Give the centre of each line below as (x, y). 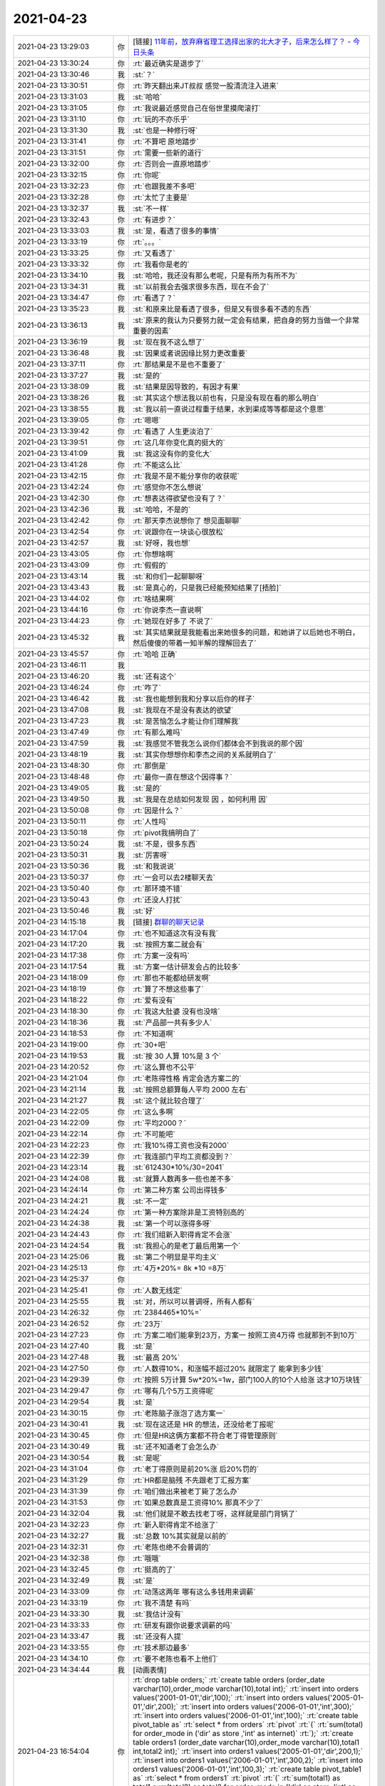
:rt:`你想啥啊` (154, 554)
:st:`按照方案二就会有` (169, 944)
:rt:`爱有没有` (154, 1000)
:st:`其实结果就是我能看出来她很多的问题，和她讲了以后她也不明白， (246, 632)
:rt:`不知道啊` (154, 1034)
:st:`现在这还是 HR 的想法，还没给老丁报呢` (204, 1424)
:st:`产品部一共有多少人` (173, 1022)
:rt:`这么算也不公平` (165, 1067)
